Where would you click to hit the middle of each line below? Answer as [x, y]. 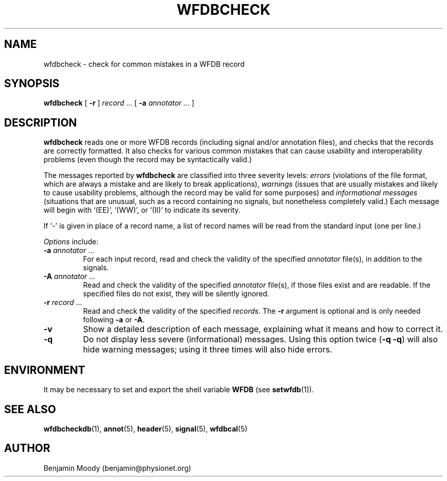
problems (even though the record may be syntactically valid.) [148, 160]
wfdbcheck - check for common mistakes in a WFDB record [144, 64]
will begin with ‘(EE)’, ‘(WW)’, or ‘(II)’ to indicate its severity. [142, 210]
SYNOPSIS [32, 84]
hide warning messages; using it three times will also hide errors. [208, 350]
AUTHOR [27, 448]
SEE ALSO [30, 409]
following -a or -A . [114, 320]
